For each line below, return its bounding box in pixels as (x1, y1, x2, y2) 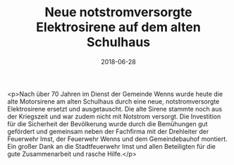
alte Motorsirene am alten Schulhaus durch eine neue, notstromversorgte (7, 97, 220, 106)
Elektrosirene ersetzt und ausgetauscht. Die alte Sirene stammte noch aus (7, 104, 223, 113)
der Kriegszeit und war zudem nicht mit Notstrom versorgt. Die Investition (7, 112, 221, 121)
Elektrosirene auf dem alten (36, 19, 201, 35)
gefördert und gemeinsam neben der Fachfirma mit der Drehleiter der (7, 127, 209, 135)
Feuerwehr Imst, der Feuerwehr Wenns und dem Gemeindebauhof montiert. (7, 135, 228, 143)
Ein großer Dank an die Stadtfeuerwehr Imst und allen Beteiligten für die (7, 142, 216, 150)
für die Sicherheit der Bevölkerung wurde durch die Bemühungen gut (7, 119, 208, 128)
